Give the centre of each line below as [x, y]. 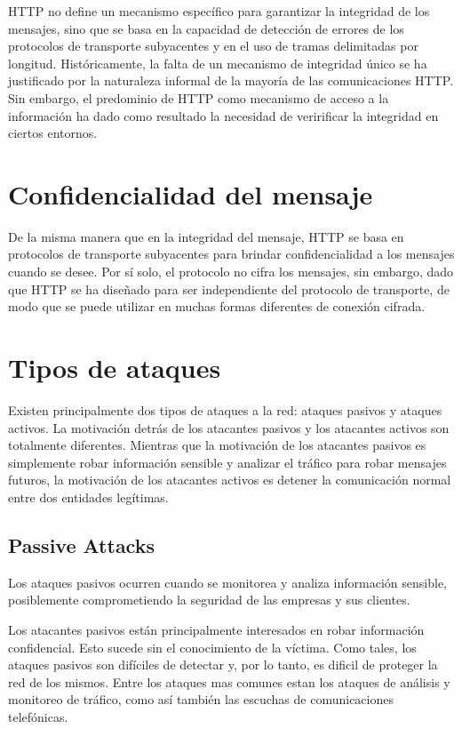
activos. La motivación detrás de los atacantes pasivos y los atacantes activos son [229, 427]
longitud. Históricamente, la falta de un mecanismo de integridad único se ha [218, 63]
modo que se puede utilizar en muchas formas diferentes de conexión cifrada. [217, 306]
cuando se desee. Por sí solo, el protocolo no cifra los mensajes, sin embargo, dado [231, 272]
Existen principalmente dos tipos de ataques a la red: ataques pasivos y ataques [225, 409]
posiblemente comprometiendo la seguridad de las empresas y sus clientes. [209, 600]
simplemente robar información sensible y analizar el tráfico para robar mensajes [227, 462]
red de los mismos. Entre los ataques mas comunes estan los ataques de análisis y [229, 681]
